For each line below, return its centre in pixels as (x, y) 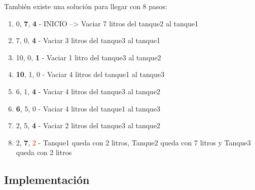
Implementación (47, 180)
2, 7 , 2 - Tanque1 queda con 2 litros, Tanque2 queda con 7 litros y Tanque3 (133, 142)
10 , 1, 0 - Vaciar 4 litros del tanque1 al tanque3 (90, 74)
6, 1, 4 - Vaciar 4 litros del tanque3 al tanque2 (88, 91)
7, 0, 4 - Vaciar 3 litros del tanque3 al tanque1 (88, 40)
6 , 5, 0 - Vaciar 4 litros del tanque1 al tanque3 (88, 108)
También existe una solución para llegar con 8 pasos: (86, 6)
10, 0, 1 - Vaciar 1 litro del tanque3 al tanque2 (88, 57)
